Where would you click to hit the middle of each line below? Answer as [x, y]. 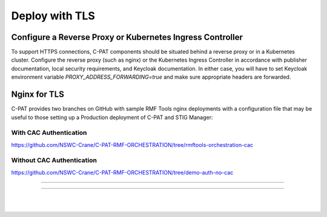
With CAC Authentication [49, 133]
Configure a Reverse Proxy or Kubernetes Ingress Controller [127, 37]
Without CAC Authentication [54, 160]
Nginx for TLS [38, 95]
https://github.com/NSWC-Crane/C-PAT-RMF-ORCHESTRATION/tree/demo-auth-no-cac [122, 172]
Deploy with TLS [53, 16]
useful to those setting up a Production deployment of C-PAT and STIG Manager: [112, 117]
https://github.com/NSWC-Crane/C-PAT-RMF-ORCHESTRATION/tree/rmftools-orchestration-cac [132, 144]
